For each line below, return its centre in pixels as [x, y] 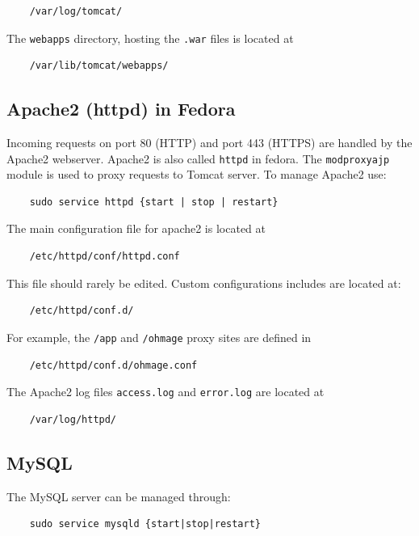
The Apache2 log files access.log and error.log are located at [166, 392]
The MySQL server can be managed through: [119, 496]
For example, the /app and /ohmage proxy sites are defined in [159, 337]
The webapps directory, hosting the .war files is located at [150, 38]
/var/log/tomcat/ [76, 11]
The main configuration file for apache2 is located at [136, 228]
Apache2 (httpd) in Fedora [121, 109]
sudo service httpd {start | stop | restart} [154, 202]
